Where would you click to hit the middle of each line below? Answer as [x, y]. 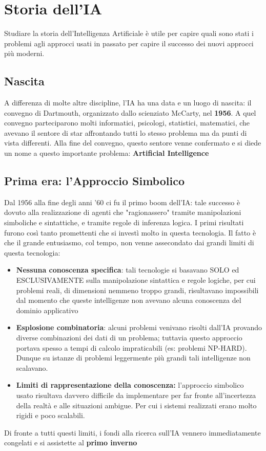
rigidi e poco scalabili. [50, 415]
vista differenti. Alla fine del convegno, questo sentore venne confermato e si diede [133, 143]
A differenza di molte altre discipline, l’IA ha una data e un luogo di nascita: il [128, 103]
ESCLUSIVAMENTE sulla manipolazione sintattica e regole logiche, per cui [136, 280]
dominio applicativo [47, 310]
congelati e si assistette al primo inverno [71, 443]
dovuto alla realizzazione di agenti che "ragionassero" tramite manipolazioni [123, 212]
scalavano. [32, 367]
